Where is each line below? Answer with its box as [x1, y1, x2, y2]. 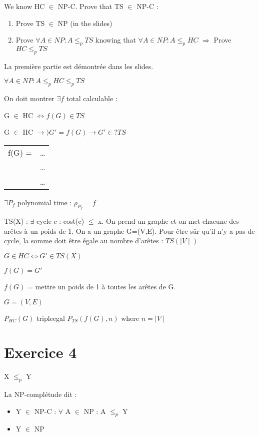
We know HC [4, 1, 45, 11]
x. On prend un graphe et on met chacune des [98, 216, 239, 226]
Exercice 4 [4, 342, 77, 362]
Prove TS [15, 18, 45, 28]
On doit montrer [4, 93, 54, 104]
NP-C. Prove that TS [57, 1, 123, 11]
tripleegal [36, 312, 65, 323]
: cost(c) [59, 216, 84, 226]
